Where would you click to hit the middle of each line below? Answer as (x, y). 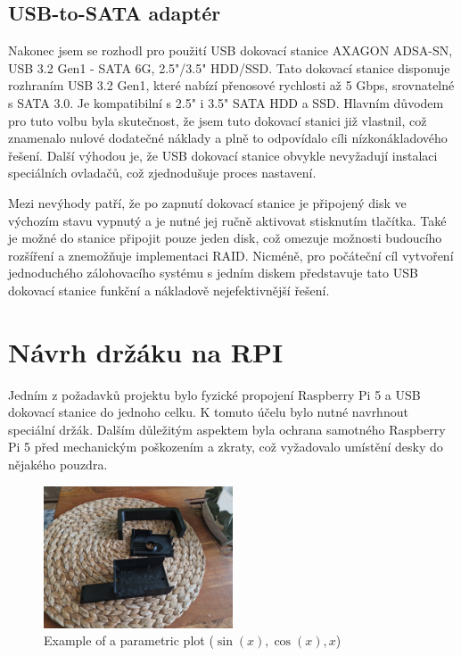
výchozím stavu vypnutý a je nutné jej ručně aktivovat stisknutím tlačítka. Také (227, 220)
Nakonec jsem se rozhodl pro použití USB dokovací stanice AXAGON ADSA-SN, (230, 50)
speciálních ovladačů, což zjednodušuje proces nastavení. (162, 173)
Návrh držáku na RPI (146, 351)
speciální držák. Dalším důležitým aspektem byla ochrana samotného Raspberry (227, 429)
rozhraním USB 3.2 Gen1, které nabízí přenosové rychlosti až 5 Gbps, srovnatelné (231, 85)
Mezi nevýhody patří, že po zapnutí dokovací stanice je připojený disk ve (207, 202)
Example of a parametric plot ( (129, 640)
